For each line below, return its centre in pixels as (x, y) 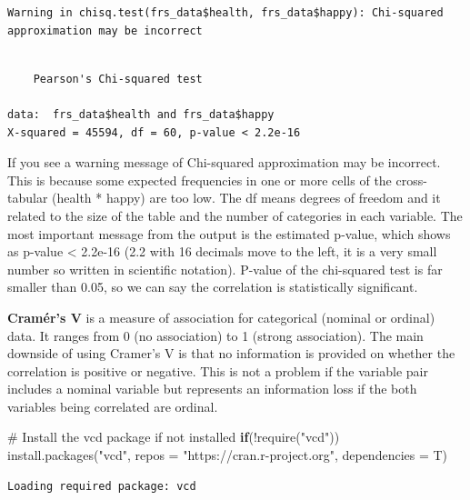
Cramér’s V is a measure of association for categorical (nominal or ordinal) (221, 317)
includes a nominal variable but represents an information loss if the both (212, 389)
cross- (411, 180)
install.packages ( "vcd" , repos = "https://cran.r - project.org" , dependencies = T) (228, 455)
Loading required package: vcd (102, 486)
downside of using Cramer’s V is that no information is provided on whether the (231, 353)
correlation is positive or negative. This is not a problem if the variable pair (218, 370)
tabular (28, 198)
